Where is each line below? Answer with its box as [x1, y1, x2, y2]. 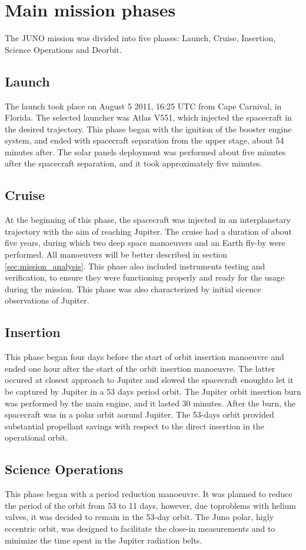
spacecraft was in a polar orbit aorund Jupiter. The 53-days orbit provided [5, 408, 274, 421]
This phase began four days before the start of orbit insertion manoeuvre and [5, 351, 284, 363]
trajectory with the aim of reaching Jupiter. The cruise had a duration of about [5, 225, 292, 237]
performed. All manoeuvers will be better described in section [5, 248, 228, 261]
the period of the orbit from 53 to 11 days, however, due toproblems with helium [5, 499, 297, 511]
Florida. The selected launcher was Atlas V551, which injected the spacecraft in [5, 111, 292, 124]
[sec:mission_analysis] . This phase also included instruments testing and [5, 259, 265, 272]
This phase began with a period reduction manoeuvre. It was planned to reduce [5, 488, 292, 500]
